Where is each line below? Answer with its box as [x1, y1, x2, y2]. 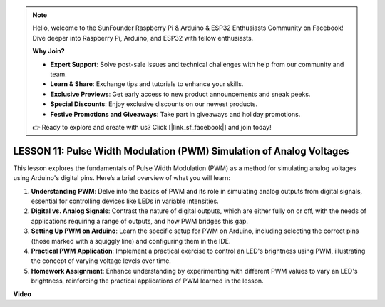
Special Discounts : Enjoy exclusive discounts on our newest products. [50, 100, 258, 108]
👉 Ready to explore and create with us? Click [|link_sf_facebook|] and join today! [32, 123, 272, 131]
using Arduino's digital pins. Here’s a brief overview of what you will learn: [13, 174, 231, 182]
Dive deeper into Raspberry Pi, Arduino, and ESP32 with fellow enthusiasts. [32, 33, 254, 42]
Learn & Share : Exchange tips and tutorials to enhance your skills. [50, 80, 244, 88]
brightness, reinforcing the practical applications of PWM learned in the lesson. [31, 276, 264, 285]
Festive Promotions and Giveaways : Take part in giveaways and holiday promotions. [50, 110, 301, 118]
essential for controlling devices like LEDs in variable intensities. [31, 197, 219, 205]
